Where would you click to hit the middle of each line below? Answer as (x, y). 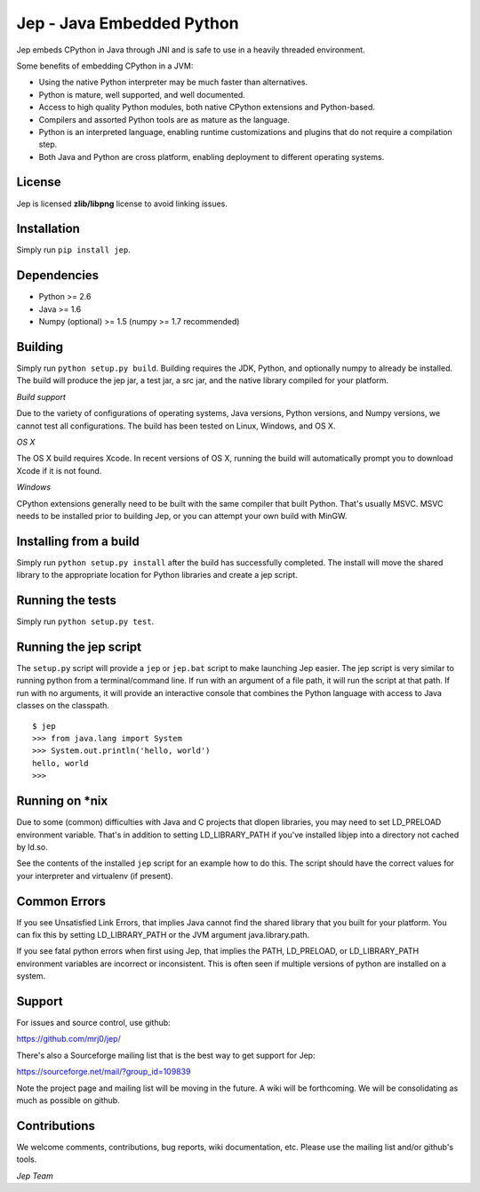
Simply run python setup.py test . (85, 621)
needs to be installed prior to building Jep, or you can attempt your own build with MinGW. (182, 516)
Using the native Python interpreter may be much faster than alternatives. (173, 82)
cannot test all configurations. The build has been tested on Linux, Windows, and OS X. (176, 426)
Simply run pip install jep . (73, 250)
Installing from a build (78, 541)
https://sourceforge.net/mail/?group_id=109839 (104, 1072)
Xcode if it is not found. (59, 470)
